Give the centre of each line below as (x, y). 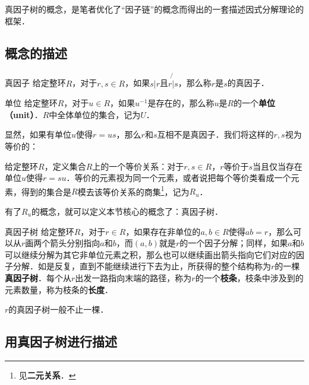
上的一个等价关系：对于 (138, 166)
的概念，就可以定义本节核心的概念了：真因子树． (127, 211)
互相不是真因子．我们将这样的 (215, 134)
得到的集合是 (46, 191)
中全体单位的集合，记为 (95, 114)
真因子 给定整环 (35, 83)
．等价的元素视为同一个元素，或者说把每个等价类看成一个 (179, 178)
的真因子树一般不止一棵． (59, 309)
